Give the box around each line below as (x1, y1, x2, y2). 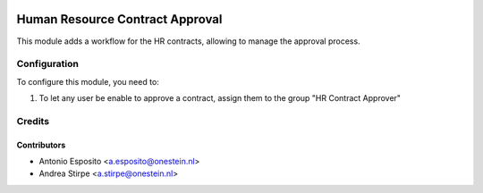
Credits (16, 114, 49, 127)
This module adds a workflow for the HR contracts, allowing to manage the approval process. (16, 36, 361, 46)
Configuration (16, 58, 80, 71)
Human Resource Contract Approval (16, 12, 223, 27)
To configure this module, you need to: (16, 76, 160, 87)
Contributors (16, 139, 66, 150)
